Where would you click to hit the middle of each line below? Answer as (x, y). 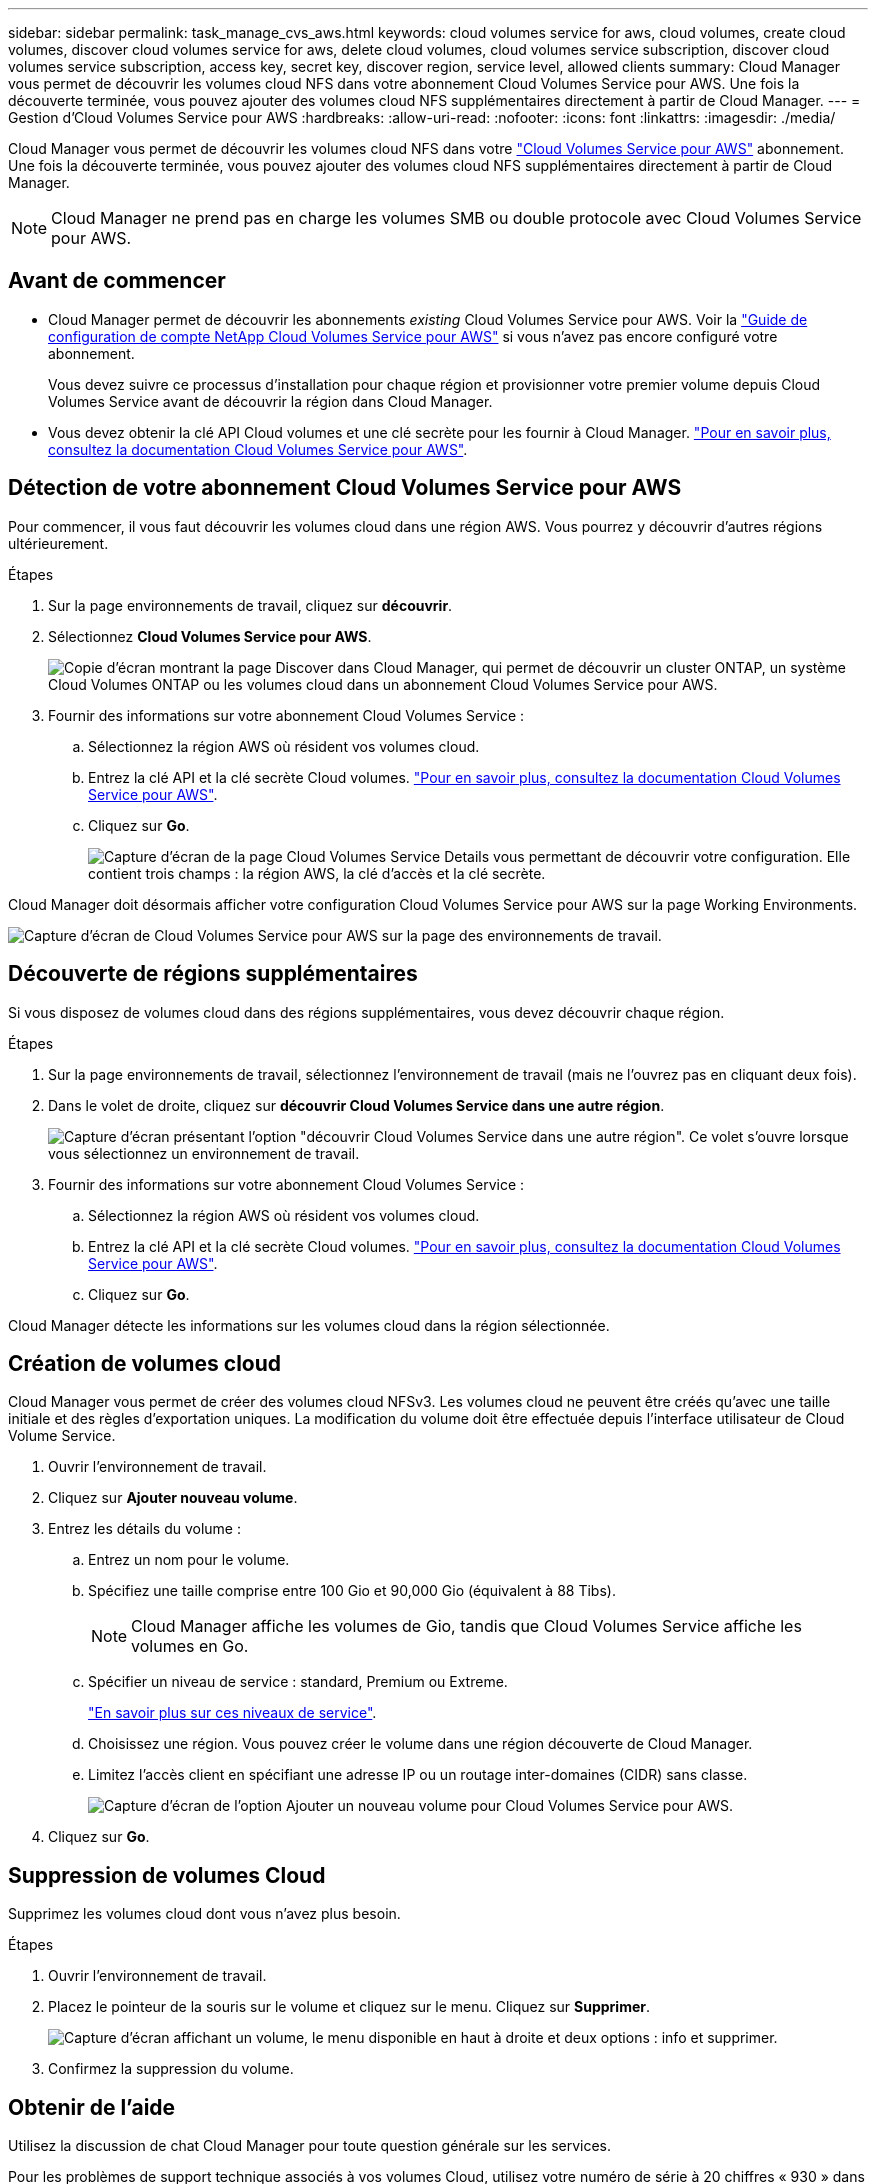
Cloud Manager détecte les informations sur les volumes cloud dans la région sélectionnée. (309, 1325)
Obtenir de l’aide (92, 2107)
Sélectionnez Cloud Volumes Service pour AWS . (210, 636)
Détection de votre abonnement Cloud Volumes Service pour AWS (345, 488)
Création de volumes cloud (145, 1363)
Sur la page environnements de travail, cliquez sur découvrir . (250, 605)
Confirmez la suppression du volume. (171, 2069)
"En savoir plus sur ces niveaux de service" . (232, 1713)
